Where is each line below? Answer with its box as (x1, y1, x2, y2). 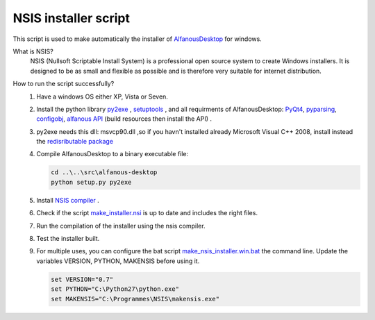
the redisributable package (36, 137, 114, 146)
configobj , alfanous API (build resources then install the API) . (36, 115, 212, 123)
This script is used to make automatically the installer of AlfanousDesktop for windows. (12, 35, 262, 43)
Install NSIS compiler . (36, 196, 100, 204)
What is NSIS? (12, 47, 53, 56)
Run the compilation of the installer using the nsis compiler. (36, 221, 206, 230)
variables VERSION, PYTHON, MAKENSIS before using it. (36, 257, 200, 265)
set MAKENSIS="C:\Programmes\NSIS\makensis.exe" (51, 295, 220, 303)
